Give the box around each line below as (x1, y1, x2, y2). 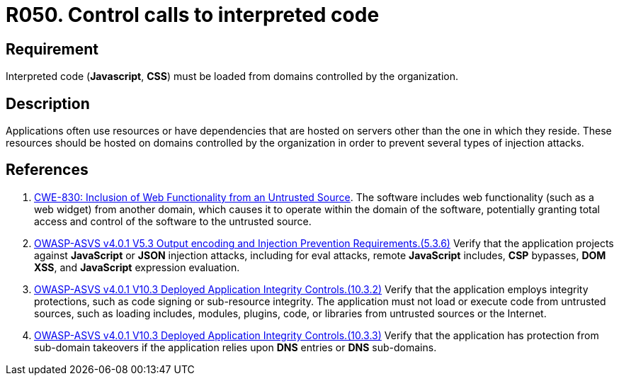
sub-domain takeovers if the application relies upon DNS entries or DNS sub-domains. (34, 341, 437, 353)
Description (6, 94, 90, 113)
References (6, 161, 89, 179)
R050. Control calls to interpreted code (6, 3, 380, 27)
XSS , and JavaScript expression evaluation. (34, 261, 240, 273)
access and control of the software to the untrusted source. (34, 215, 312, 227)
